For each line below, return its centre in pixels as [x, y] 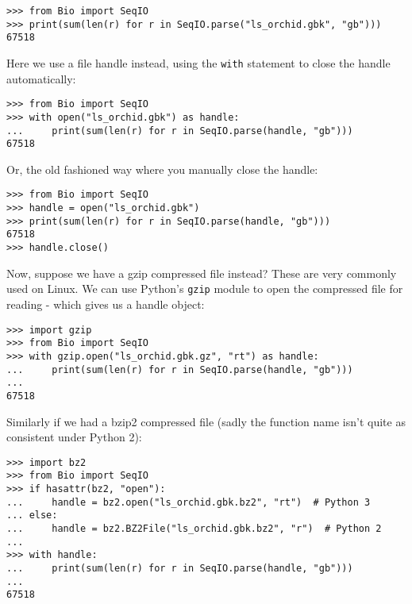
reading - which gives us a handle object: [106, 304]
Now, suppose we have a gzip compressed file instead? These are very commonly [202, 273]
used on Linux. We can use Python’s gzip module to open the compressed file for [205, 289]
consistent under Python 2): [74, 437]
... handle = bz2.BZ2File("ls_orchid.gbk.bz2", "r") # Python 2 [194, 528]
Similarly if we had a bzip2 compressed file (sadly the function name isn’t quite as [206, 421]
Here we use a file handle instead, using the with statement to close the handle [198, 62]
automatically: [41, 78]
